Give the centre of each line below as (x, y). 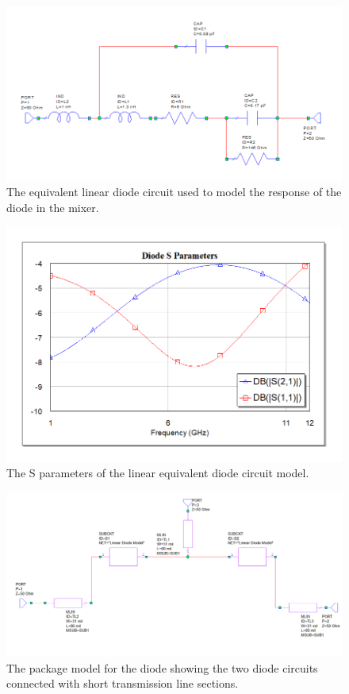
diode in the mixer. (53, 208)
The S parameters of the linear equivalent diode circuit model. (158, 473)
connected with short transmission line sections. (123, 683)
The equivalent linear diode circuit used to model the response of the (174, 192)
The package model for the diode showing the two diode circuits (162, 667)
